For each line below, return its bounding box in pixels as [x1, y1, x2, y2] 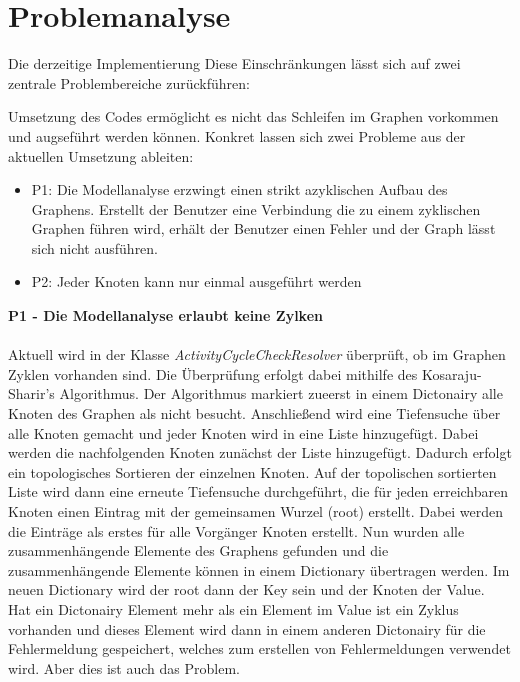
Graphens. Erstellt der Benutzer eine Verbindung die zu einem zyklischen [31, 198, 481, 219]
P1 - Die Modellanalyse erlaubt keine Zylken [8, 305, 323, 326]
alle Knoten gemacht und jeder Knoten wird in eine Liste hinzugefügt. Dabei [8, 422, 479, 443]
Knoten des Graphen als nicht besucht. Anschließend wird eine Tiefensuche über [8, 403, 501, 424]
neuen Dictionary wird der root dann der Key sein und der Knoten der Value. [8, 579, 485, 600]
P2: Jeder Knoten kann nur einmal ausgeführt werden [31, 271, 362, 292]
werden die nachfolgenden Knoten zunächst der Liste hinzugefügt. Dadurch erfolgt [8, 442, 512, 463]
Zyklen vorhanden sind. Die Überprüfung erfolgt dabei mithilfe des [8, 363, 418, 384]
